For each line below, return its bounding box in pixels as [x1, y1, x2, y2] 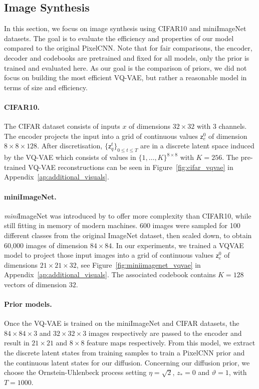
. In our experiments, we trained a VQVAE [112, 240, 244, 250]
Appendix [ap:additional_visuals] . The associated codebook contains [4, 269, 216, 280]
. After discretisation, [37, 140, 103, 151]
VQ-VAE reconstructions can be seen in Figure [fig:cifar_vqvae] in [28, 161, 233, 172]
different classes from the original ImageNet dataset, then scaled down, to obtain [4, 230, 252, 240]
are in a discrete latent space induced [140, 140, 254, 151]
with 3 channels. [196, 121, 247, 131]
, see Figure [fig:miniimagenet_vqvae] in [76, 259, 201, 270]
